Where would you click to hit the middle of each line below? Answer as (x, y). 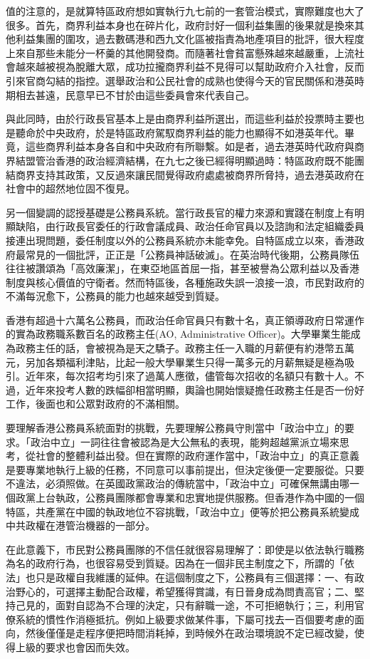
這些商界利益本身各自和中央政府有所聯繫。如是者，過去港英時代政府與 (190, 146)
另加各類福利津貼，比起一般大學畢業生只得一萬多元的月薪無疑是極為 (185, 362)
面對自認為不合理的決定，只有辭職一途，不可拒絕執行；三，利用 (205, 605)
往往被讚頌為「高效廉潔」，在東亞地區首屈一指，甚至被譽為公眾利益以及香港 (183, 268)
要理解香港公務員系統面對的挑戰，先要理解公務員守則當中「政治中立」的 (175, 428)
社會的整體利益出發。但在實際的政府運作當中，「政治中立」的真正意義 (197, 456)
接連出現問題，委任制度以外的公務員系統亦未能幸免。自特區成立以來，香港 (180, 240)
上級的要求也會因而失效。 (75, 647)
